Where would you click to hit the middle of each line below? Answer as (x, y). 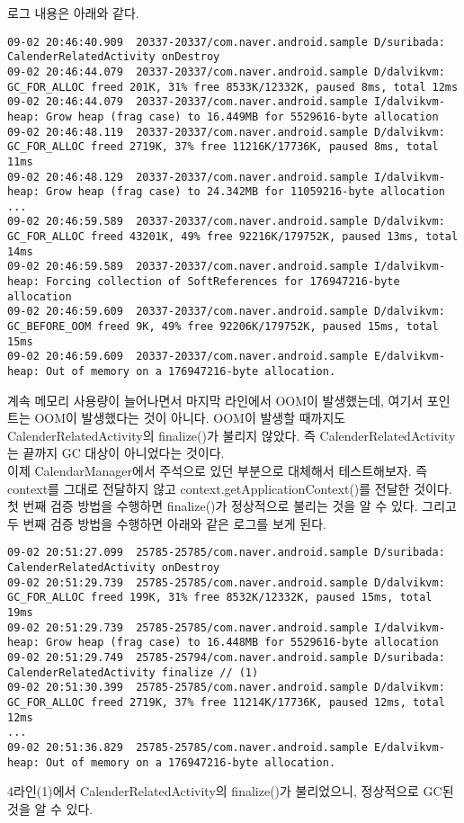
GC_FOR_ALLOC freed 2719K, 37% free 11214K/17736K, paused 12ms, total (226, 702)
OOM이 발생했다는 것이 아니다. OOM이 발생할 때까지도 (190, 418)
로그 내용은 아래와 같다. (73, 13)
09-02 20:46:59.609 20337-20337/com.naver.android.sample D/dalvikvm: (226, 312)
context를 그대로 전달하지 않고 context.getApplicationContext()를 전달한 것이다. (230, 488)
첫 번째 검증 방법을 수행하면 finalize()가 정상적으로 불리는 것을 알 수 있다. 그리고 (232, 506)
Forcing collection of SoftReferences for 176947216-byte (223, 282)
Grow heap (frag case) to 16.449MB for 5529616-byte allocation (242, 116)
